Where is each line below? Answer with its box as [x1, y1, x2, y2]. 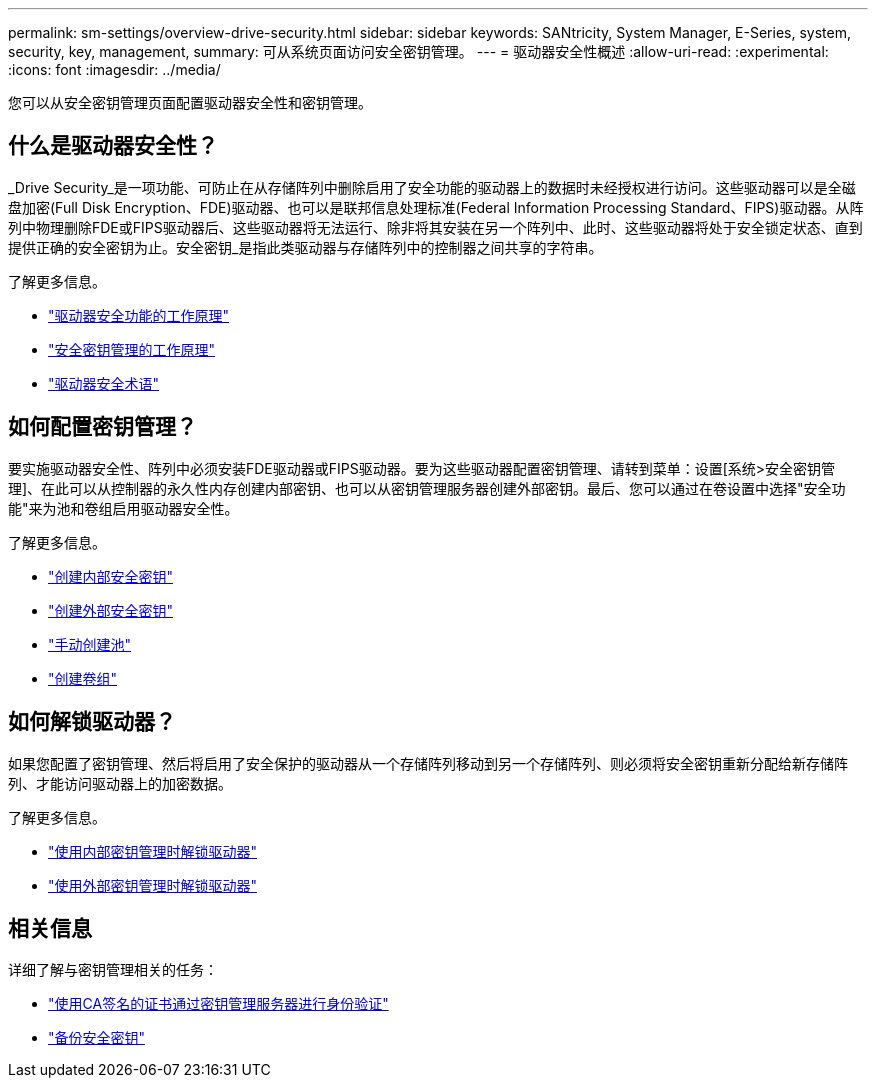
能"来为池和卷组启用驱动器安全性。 [8, 499, 239, 517]
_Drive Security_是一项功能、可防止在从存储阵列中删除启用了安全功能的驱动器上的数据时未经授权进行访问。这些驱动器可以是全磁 [8, 178, 856, 196]
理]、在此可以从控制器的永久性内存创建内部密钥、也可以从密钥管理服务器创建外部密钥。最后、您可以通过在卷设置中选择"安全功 [8, 479, 846, 497]
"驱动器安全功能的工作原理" [48, 306, 230, 324]
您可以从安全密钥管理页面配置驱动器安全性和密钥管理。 [8, 94, 372, 111]
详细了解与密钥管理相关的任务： [8, 961, 218, 979]
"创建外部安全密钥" [48, 601, 174, 619]
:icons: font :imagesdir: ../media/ [8, 61, 221, 78]
